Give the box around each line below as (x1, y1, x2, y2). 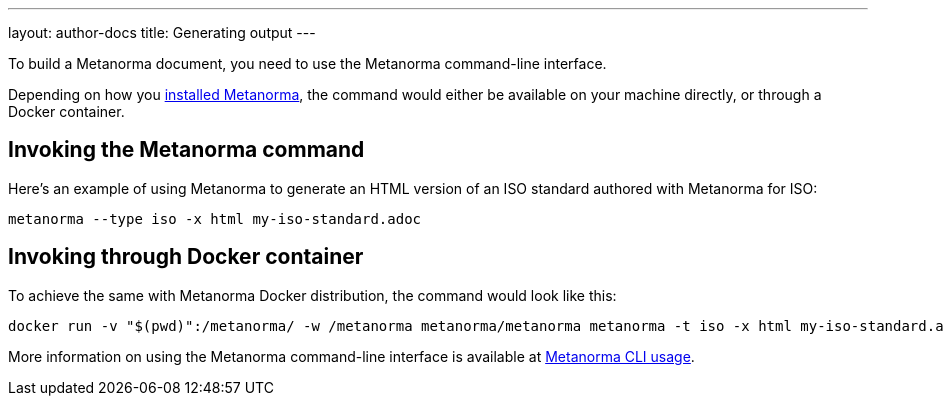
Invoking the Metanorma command (8, 137, 365, 163)
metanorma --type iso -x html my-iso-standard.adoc (8, 210, 422, 227)
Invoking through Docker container (8, 244, 364, 270)
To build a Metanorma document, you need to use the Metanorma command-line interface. (8, 55, 607, 72)
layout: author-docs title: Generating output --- (8, 24, 316, 41)
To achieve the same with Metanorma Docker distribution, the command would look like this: (8, 286, 617, 304)
